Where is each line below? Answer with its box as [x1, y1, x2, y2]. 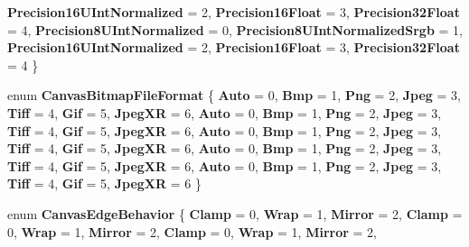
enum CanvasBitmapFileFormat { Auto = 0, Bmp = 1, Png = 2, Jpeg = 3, [7, 86, 461, 105]
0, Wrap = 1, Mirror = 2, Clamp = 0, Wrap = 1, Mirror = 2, [7, 222, 377, 241]
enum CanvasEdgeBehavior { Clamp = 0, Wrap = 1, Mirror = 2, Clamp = [7, 204, 463, 223]
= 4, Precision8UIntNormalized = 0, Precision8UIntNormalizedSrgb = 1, [7, 20, 463, 39]
